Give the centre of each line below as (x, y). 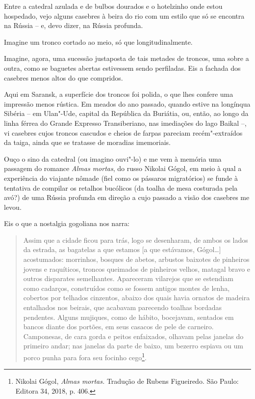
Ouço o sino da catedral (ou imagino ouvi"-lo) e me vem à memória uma (113, 158)
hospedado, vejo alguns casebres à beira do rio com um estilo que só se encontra (124, 15)
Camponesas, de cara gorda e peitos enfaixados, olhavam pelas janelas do (133, 336)
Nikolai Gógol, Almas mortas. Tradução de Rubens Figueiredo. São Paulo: (127, 381)
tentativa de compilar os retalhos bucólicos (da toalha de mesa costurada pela (121, 187)
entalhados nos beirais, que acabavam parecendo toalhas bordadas (122, 307)
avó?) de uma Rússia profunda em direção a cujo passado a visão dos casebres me (127, 197)
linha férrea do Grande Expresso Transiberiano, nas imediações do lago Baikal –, (125, 123)
